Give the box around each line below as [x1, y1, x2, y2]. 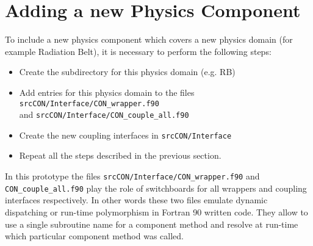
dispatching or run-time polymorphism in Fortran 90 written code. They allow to [5, 205, 308, 218]
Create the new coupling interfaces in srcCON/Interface [19, 128, 232, 141]
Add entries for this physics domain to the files [19, 85, 195, 98]
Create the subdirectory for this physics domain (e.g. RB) [19, 65, 236, 78]
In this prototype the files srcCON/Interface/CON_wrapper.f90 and [5, 170, 260, 183]
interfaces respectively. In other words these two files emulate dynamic [5, 194, 268, 206]
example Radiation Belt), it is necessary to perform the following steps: [5, 45, 272, 57]
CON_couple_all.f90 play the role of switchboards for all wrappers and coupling [5, 181, 307, 194]
